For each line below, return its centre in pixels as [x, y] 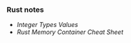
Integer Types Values [47, 25]
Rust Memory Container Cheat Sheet [70, 32]
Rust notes [25, 10]
